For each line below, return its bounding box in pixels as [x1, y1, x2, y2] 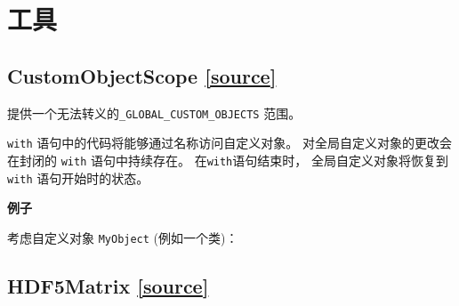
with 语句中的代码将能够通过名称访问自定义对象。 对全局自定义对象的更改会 [7, 133, 452, 152]
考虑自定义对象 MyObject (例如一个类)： [7, 228, 238, 246]
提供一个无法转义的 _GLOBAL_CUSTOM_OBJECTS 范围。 [7, 103, 302, 122]
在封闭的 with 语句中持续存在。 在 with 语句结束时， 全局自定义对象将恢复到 [7, 150, 448, 169]
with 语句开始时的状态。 [7, 168, 149, 187]
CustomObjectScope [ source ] [7, 61, 277, 89]
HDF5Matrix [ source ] [7, 271, 209, 299]
